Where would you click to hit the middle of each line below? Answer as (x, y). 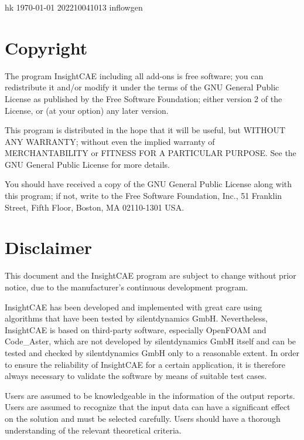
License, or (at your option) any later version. (87, 110)
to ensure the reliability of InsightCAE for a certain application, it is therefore (145, 364)
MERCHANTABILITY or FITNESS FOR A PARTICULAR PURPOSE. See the (151, 153)
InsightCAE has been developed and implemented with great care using (134, 307)
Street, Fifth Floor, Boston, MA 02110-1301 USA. (95, 207)
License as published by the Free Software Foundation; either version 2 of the (144, 98)
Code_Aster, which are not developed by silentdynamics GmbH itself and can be (151, 341)
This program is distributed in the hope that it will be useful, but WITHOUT (145, 130)
